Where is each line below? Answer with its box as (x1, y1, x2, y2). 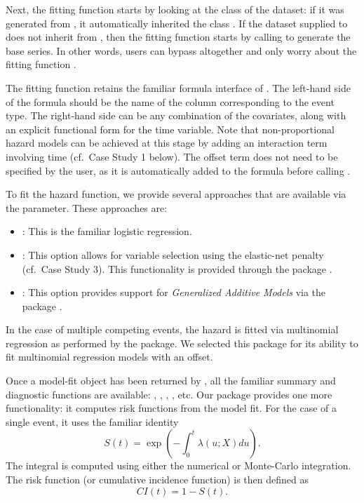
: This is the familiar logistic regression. (22, 224, 192, 239)
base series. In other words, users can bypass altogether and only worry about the (6, 43, 357, 58)
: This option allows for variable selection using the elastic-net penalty (22, 247, 324, 262)
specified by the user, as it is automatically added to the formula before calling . (6, 163, 351, 177)
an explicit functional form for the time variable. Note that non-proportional (6, 121, 335, 136)
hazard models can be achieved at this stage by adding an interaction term (6, 135, 328, 150)
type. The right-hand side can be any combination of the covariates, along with (6, 108, 346, 123)
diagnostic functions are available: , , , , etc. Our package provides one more (6, 387, 332, 401)
